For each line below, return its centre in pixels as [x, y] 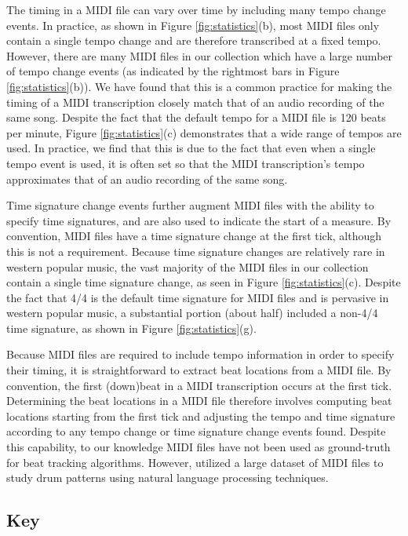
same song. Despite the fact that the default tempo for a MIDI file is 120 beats [196, 117]
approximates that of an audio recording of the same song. [147, 179]
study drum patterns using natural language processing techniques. [168, 478]
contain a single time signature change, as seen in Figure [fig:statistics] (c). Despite [204, 282]
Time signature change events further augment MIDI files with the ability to [190, 205]
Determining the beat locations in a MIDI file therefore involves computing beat [199, 401]
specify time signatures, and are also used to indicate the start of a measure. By [199, 220]
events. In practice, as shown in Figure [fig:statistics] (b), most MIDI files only [193, 25]
